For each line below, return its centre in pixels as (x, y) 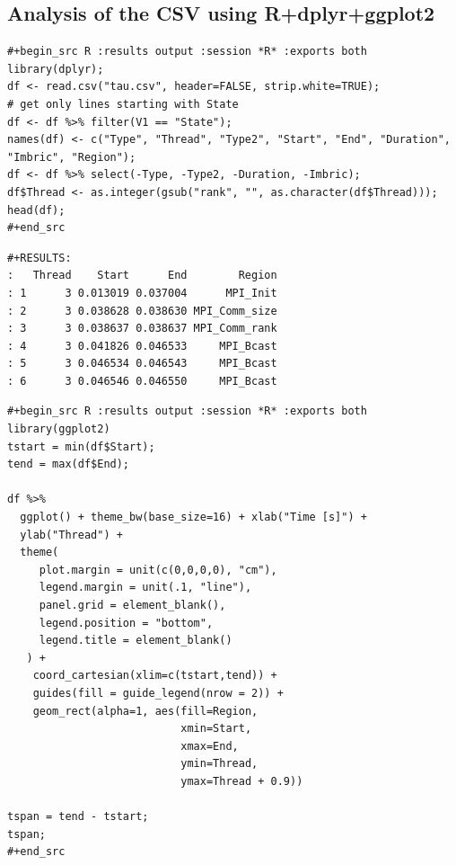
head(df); (36, 210)
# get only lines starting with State (123, 104)
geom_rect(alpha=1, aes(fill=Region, (145, 711)
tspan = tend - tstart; (78, 817)
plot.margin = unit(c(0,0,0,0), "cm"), (158, 570)
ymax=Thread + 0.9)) (242, 781)
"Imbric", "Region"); (72, 157)
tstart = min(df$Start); (81, 446)
